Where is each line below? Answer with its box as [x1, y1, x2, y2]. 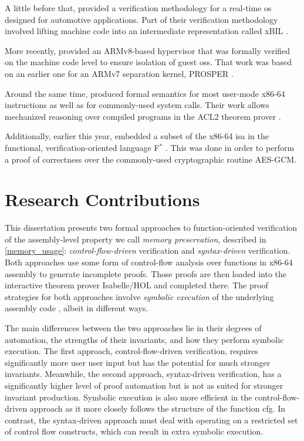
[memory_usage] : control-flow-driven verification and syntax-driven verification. [5, 244, 291, 257]
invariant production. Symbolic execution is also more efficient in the [5, 390, 252, 403]
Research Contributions [5, 187, 200, 211]
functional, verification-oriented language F [5, 141, 160, 153]
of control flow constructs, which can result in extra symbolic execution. [5, 425, 264, 437]
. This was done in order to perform [165, 141, 295, 153]
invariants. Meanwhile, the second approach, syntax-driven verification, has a [5, 368, 282, 380]
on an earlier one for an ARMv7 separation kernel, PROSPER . [5, 67, 234, 79]
